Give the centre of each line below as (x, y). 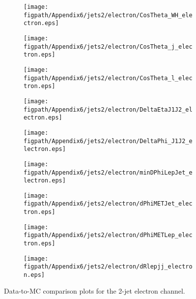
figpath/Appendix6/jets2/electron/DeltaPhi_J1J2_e (108, 141)
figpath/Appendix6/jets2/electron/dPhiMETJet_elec (108, 204)
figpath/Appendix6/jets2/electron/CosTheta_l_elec (108, 78)
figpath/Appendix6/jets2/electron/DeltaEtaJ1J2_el (108, 109)
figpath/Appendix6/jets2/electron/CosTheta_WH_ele (108, 15)
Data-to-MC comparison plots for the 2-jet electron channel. (95, 290)
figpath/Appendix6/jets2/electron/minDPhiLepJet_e (108, 172)
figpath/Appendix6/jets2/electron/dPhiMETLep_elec (108, 235)
